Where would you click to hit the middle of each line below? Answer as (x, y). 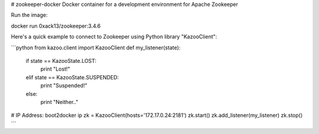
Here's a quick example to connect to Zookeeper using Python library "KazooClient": (114, 37)
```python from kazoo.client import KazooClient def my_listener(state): (96, 48)
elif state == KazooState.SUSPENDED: (72, 77)
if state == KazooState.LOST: (61, 61)
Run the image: (29, 15)
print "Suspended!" (64, 86)
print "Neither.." (59, 102)
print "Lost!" (55, 69)
